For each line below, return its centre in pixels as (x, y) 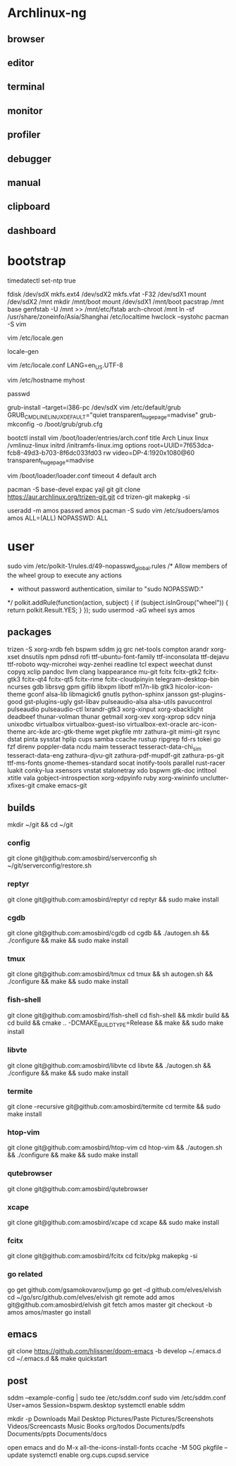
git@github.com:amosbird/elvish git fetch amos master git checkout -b (110, 1305)
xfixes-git (21, 786)
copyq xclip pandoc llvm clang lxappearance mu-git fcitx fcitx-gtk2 (105, 672)
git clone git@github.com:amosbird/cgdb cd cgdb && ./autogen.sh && (108, 933)
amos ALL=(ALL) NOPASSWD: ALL (58, 518)
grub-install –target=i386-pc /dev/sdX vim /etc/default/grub (94, 407)
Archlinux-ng (47, 13)
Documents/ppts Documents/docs (57, 1434)
